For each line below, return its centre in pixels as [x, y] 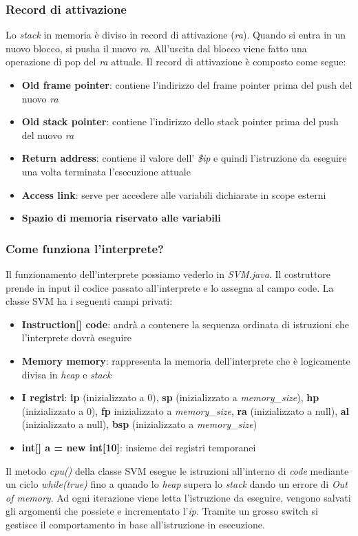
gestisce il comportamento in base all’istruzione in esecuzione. [135, 524]
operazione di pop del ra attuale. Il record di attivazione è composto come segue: [176, 62]
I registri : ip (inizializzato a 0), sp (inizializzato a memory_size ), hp [170, 397]
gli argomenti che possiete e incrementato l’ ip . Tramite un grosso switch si [162, 511]
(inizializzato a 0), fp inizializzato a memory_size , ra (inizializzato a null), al [185, 410]
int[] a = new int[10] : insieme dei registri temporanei [139, 447]
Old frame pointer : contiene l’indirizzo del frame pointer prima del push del [187, 85]
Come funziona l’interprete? [85, 248]
